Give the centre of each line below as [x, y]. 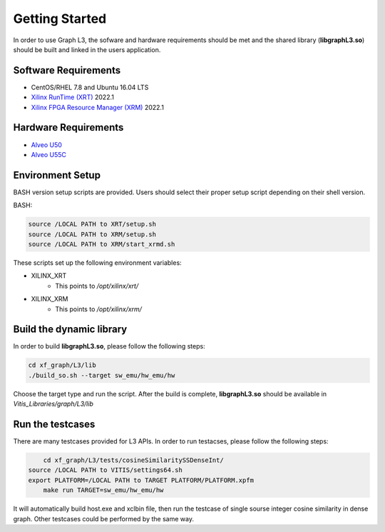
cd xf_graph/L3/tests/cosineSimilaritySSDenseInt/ [133, 460]
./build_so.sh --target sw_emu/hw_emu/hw [102, 375]
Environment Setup [57, 175]
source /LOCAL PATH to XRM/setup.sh [92, 234]
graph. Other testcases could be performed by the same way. [103, 518]
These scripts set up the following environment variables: [97, 262]
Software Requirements [67, 70]
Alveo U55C [49, 154]
